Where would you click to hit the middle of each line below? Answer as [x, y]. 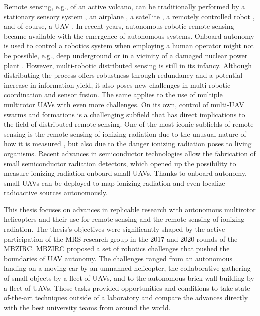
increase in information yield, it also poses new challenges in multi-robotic [117, 85]
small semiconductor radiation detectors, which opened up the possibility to [120, 163]
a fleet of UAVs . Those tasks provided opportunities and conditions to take [119, 288]
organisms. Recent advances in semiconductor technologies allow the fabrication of [130, 153]
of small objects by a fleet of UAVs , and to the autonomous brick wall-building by [129, 278]
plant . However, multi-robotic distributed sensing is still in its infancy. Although [128, 65]
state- [244, 288]
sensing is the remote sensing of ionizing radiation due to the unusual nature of [125, 134]
